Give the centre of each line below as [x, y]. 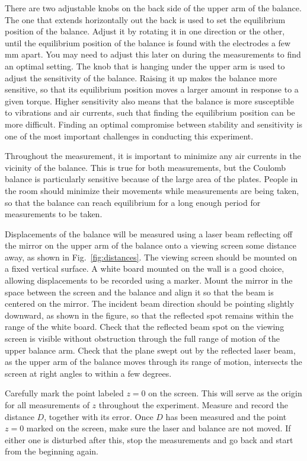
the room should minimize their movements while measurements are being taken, [152, 190]
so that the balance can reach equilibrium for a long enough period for [133, 202]
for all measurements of [47, 405]
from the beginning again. [52, 451]
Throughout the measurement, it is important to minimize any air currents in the [153, 156]
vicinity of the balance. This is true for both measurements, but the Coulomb [145, 167]
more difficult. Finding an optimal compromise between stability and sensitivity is [153, 124]
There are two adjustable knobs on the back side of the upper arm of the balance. [153, 8]
